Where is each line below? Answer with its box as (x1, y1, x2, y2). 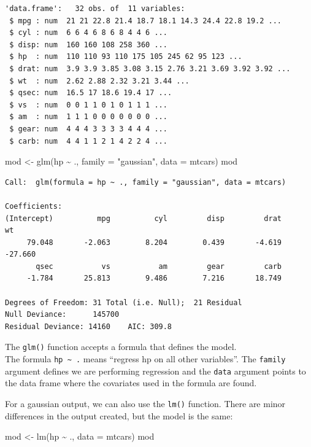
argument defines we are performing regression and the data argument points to (5, 364, 306, 377)
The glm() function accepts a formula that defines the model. (5, 340, 237, 353)
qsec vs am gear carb (36, 262, 282, 271)
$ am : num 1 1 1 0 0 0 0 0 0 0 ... (9, 112, 167, 122)
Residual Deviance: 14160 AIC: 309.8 (5, 322, 172, 331)
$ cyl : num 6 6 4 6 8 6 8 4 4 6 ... (9, 28, 167, 37)
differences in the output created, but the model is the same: (5, 409, 233, 422)
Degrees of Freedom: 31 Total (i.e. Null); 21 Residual (5, 298, 242, 307)
